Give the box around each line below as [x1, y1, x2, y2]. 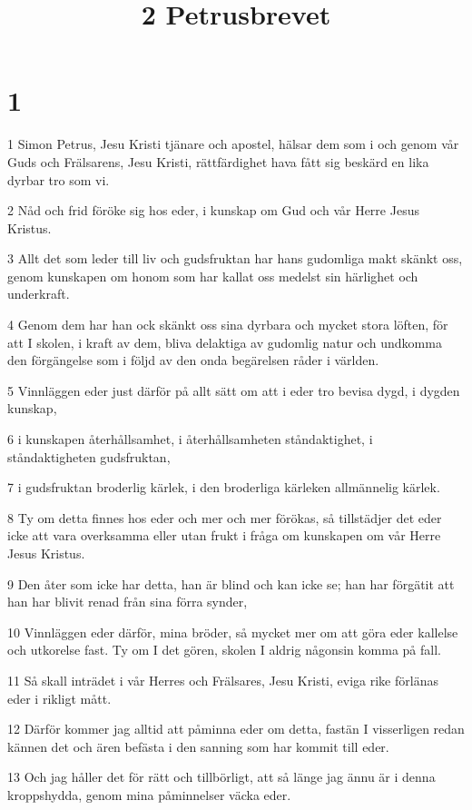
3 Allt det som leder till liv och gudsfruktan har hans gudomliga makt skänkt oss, [7, 249, 463, 268]
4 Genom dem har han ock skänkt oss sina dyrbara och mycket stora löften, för [7, 315, 448, 334]
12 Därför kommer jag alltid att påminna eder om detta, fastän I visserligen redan [7, 719, 465, 738]
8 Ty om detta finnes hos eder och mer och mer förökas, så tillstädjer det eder [7, 508, 442, 527]
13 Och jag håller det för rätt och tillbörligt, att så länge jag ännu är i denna [7, 767, 436, 786]
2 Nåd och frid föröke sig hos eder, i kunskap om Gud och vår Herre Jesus [7, 201, 419, 220]
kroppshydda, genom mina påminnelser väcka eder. [7, 785, 291, 804]
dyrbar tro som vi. [7, 170, 110, 189]
